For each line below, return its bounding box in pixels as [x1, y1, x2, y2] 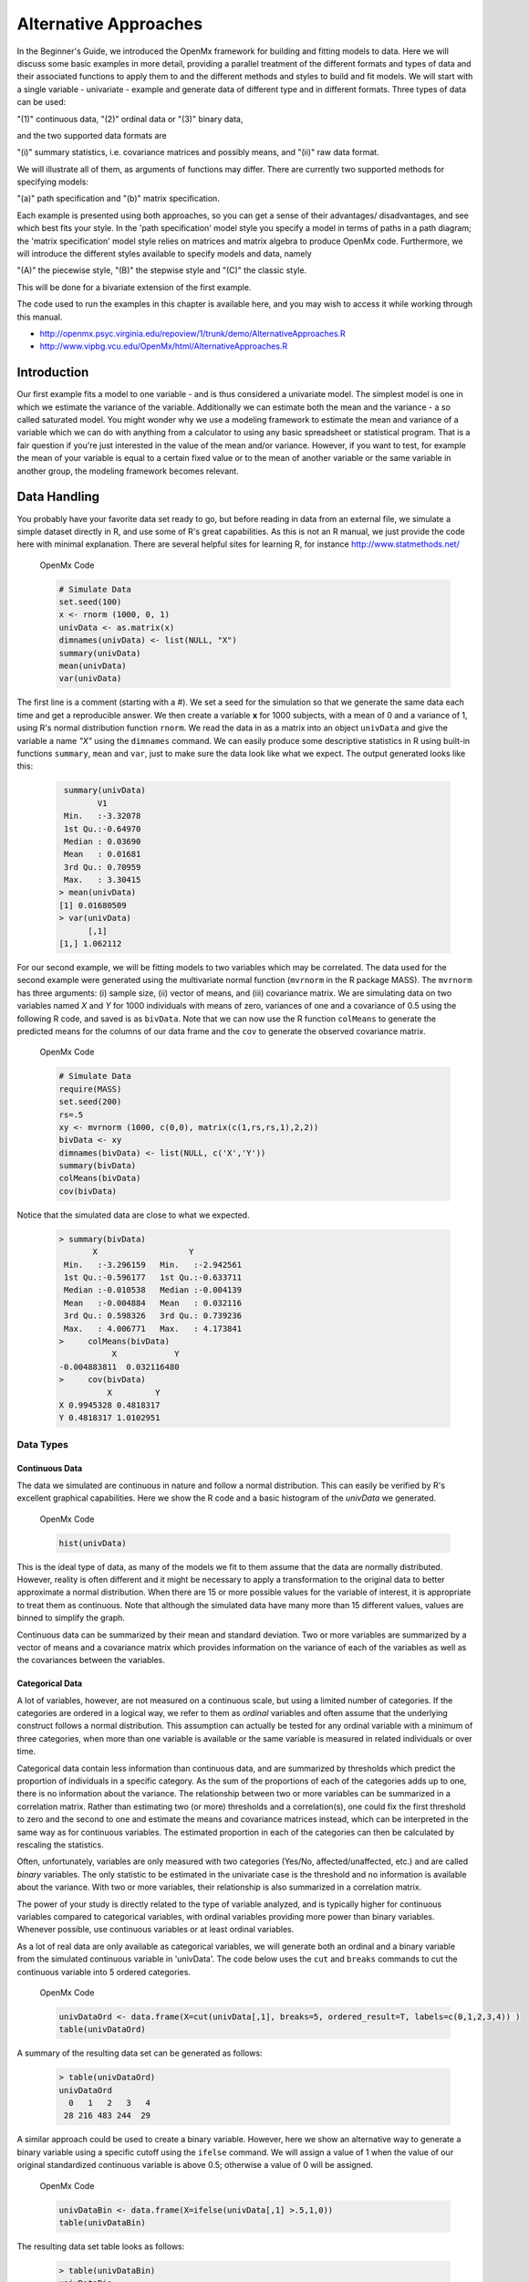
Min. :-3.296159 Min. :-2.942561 [64, 1260, 242, 1270]
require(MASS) [58, 1083, 122, 1094]
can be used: [16, 97, 67, 108]
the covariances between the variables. [16, 1655, 166, 1666]
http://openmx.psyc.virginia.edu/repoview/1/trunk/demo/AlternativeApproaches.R [39, 328, 346, 339]
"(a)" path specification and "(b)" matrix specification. [16, 193, 221, 204]
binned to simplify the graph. [16, 1612, 125, 1624]
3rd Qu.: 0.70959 [64, 862, 141, 872]
